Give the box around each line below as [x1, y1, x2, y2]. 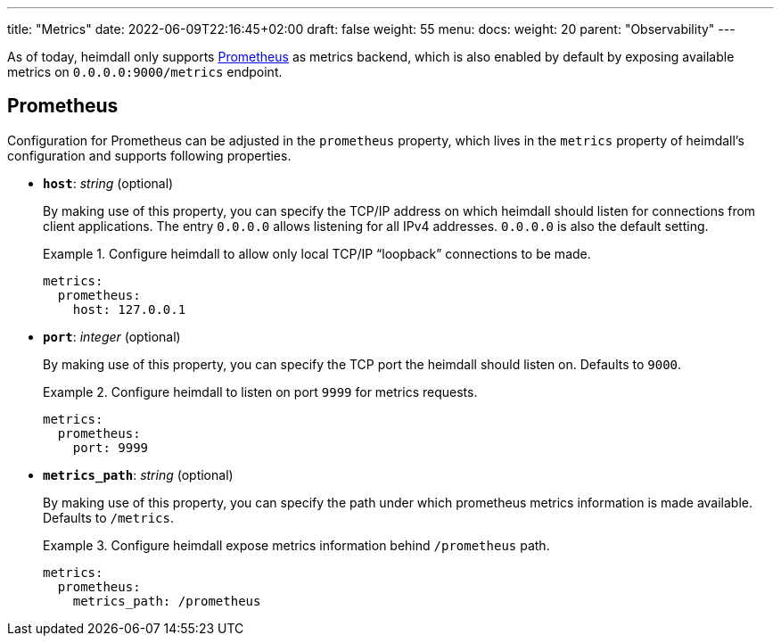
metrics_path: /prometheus [72, 593, 261, 608]
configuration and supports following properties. [7, 147, 292, 163]
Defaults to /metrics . [43, 509, 174, 525]
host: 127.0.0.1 [72, 301, 186, 317]
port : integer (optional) [43, 328, 181, 344]
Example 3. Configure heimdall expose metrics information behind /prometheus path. [43, 537, 550, 553]
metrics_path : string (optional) [43, 466, 234, 482]
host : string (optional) [43, 175, 174, 191]
